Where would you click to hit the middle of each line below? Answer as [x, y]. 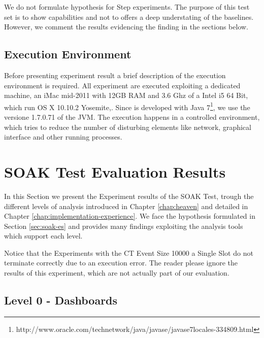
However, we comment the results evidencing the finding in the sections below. [126, 27]
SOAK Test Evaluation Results [115, 171]
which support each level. [43, 236]
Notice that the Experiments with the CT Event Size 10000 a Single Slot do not [129, 252]
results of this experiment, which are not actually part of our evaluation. [117, 273]
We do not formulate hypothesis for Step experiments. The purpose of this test [127, 7]
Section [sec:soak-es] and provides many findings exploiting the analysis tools [124, 226]
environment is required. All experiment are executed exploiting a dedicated [122, 85]
